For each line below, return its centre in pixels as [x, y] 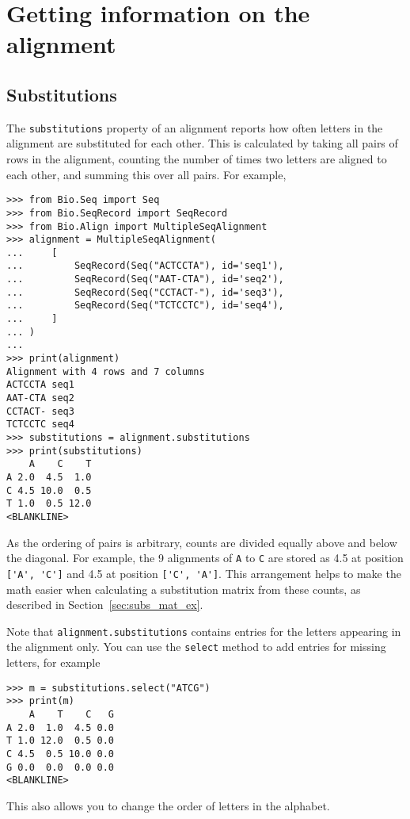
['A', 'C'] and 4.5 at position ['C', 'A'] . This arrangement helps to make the [204, 573]
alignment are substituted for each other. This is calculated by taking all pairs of [202, 143]
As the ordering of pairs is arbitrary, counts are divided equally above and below [202, 542]
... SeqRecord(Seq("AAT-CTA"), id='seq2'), [145, 279]
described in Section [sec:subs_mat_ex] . [105, 605]
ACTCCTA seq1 [40, 385]
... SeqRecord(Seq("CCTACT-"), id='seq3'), [145, 292]
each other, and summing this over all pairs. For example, [146, 174]
